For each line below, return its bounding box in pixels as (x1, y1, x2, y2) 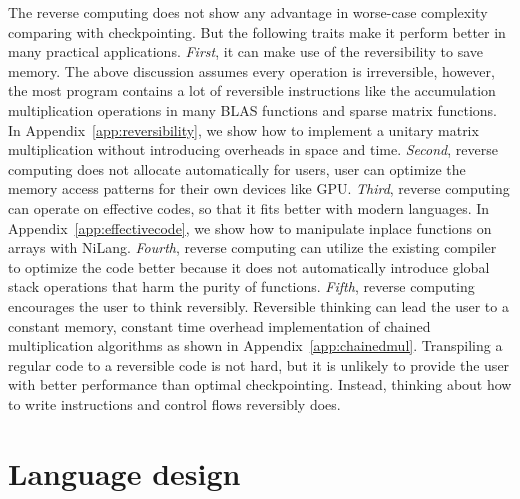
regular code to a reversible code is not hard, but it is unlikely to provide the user (8, 354, 510, 375)
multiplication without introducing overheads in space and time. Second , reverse (8, 139, 498, 160)
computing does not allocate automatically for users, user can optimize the (8, 158, 466, 179)
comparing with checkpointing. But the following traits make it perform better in (8, 21, 506, 42)
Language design (8, 452, 241, 493)
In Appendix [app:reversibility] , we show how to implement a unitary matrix (8, 119, 479, 140)
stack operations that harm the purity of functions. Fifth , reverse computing (8, 276, 475, 297)
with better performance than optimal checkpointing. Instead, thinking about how (8, 374, 512, 395)
